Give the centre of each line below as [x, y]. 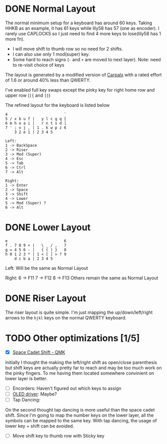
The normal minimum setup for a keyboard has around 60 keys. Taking [79, 23]
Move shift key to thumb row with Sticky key [59, 436]
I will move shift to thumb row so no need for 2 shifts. [68, 49]
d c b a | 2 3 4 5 [34, 259]
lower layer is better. [26, 378]
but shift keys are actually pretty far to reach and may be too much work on [83, 368]
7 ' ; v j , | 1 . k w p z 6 [36, 128]
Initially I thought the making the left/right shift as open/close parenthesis [81, 362]
